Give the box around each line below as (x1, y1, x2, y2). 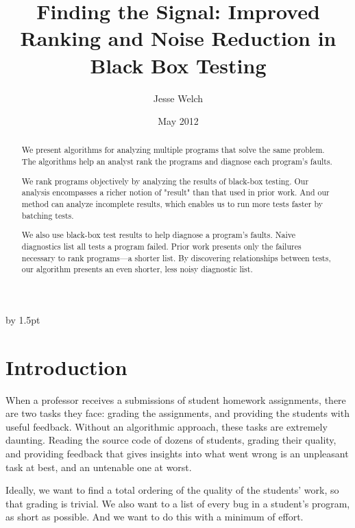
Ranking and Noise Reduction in (20, 24, 336, 52)
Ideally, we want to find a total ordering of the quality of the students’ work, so (5, 483, 339, 497)
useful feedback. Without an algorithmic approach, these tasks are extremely (5, 419, 328, 433)
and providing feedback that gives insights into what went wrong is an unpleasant (5, 446, 349, 460)
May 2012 (158, 114, 199, 128)
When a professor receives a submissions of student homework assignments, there (5, 392, 346, 407)
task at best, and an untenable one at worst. (5, 459, 192, 474)
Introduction (5, 352, 127, 381)
